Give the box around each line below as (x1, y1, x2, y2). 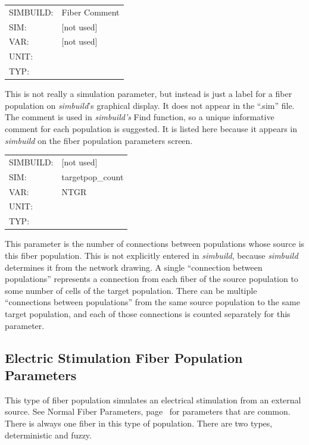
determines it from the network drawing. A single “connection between (5, 261, 263, 273)
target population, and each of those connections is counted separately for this (5, 307, 291, 319)
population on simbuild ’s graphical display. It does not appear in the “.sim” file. (5, 99, 295, 111)
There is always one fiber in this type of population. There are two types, (5, 416, 273, 429)
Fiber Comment (61, 5, 120, 18)
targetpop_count (61, 170, 124, 183)
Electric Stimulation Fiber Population (5, 348, 243, 366)
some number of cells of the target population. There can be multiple (5, 284, 257, 296)
